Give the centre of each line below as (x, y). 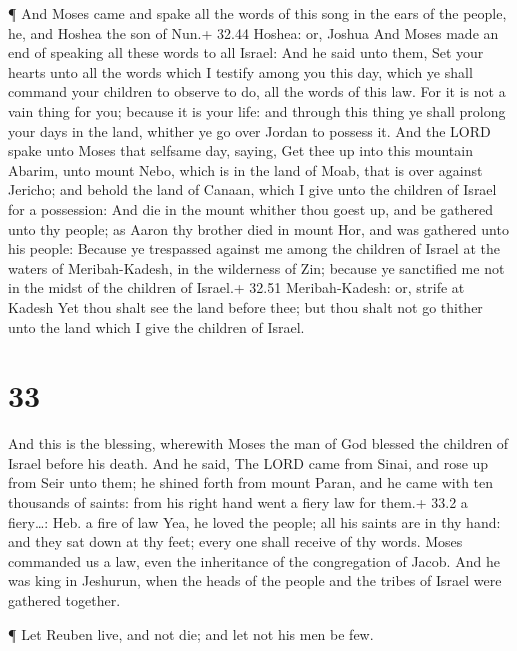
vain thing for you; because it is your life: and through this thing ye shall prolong (257, 110)
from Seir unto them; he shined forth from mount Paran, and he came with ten (251, 482)
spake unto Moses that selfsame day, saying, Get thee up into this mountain (240, 150)
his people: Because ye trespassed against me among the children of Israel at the (254, 248)
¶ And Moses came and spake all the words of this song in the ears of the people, (257, 13)
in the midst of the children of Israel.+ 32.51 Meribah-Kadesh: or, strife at (236, 287)
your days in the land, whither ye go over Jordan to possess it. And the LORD (249, 130)
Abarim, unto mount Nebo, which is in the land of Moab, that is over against (245, 169)
